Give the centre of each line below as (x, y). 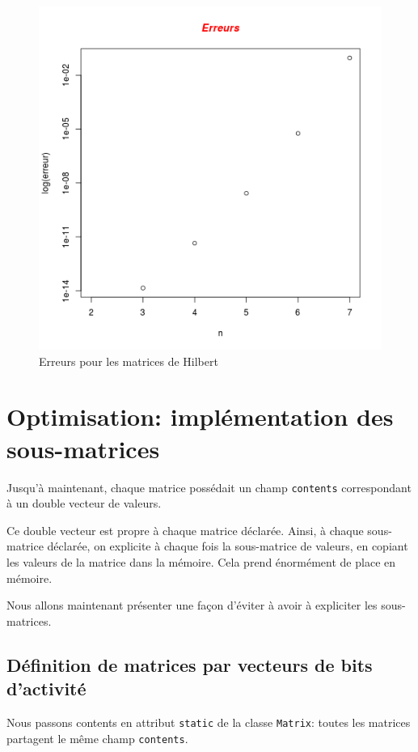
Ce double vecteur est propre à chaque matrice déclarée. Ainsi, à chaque (185, 530)
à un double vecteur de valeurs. (84, 503)
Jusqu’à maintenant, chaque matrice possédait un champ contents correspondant (209, 487)
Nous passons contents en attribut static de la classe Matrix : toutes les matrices (209, 722)
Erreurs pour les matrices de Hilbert (129, 361)
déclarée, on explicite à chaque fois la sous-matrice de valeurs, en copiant (228, 546)
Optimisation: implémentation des (200, 416)
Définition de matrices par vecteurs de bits (190, 664)
